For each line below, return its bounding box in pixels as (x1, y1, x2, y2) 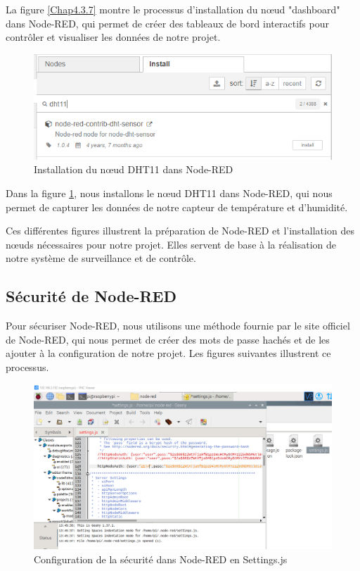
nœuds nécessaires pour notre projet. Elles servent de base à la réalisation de (6, 237, 337, 251)
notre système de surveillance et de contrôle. (6, 251, 196, 265)
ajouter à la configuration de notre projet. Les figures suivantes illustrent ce (6, 346, 331, 360)
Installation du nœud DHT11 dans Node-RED (34, 162, 233, 177)
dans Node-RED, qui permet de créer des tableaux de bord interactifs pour (6, 15, 329, 30)
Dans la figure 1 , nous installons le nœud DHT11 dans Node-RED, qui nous (6, 185, 333, 200)
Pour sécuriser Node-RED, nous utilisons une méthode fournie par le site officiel (6, 318, 350, 333)
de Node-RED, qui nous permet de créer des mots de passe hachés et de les (6, 332, 330, 346)
